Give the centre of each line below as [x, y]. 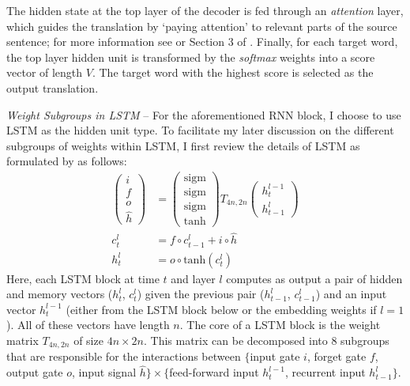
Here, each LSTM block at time [83, 278]
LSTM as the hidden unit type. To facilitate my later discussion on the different [200, 130]
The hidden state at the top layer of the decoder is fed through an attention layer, [205, 10]
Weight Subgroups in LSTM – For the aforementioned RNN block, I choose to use [204, 114]
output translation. [53, 87]
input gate [275, 356]
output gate [35, 372]
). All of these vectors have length [88, 325]
